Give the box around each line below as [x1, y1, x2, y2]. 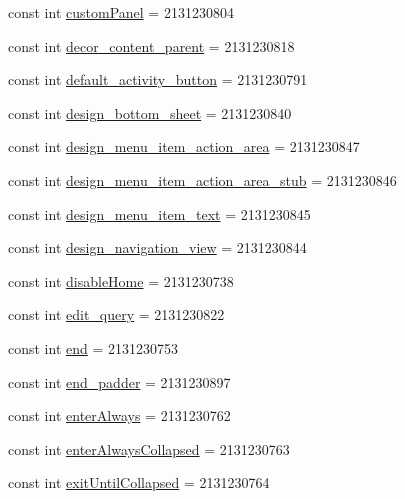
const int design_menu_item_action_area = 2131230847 [8, 136, 360, 157]
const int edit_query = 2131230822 [8, 304, 225, 325]
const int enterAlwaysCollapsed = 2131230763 [8, 438, 290, 459]
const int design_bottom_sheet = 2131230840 [8, 102, 292, 123]
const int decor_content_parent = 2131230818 [8, 35, 295, 56]
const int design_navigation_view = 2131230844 [8, 237, 307, 258]
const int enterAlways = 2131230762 [8, 405, 231, 426]
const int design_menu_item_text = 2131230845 [8, 203, 311, 224]
